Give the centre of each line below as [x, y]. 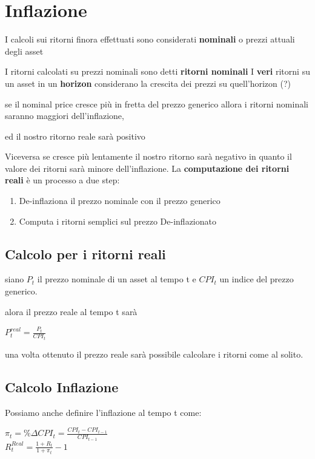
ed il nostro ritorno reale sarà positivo [75, 136]
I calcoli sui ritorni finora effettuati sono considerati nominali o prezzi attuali [150, 39]
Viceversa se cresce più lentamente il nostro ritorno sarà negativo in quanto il [148, 156]
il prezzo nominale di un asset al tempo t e [117, 279]
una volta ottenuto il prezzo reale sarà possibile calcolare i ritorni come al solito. [154, 354]
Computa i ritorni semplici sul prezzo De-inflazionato [118, 221]
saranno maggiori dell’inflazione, [65, 116]
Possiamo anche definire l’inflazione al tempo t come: [103, 412]
